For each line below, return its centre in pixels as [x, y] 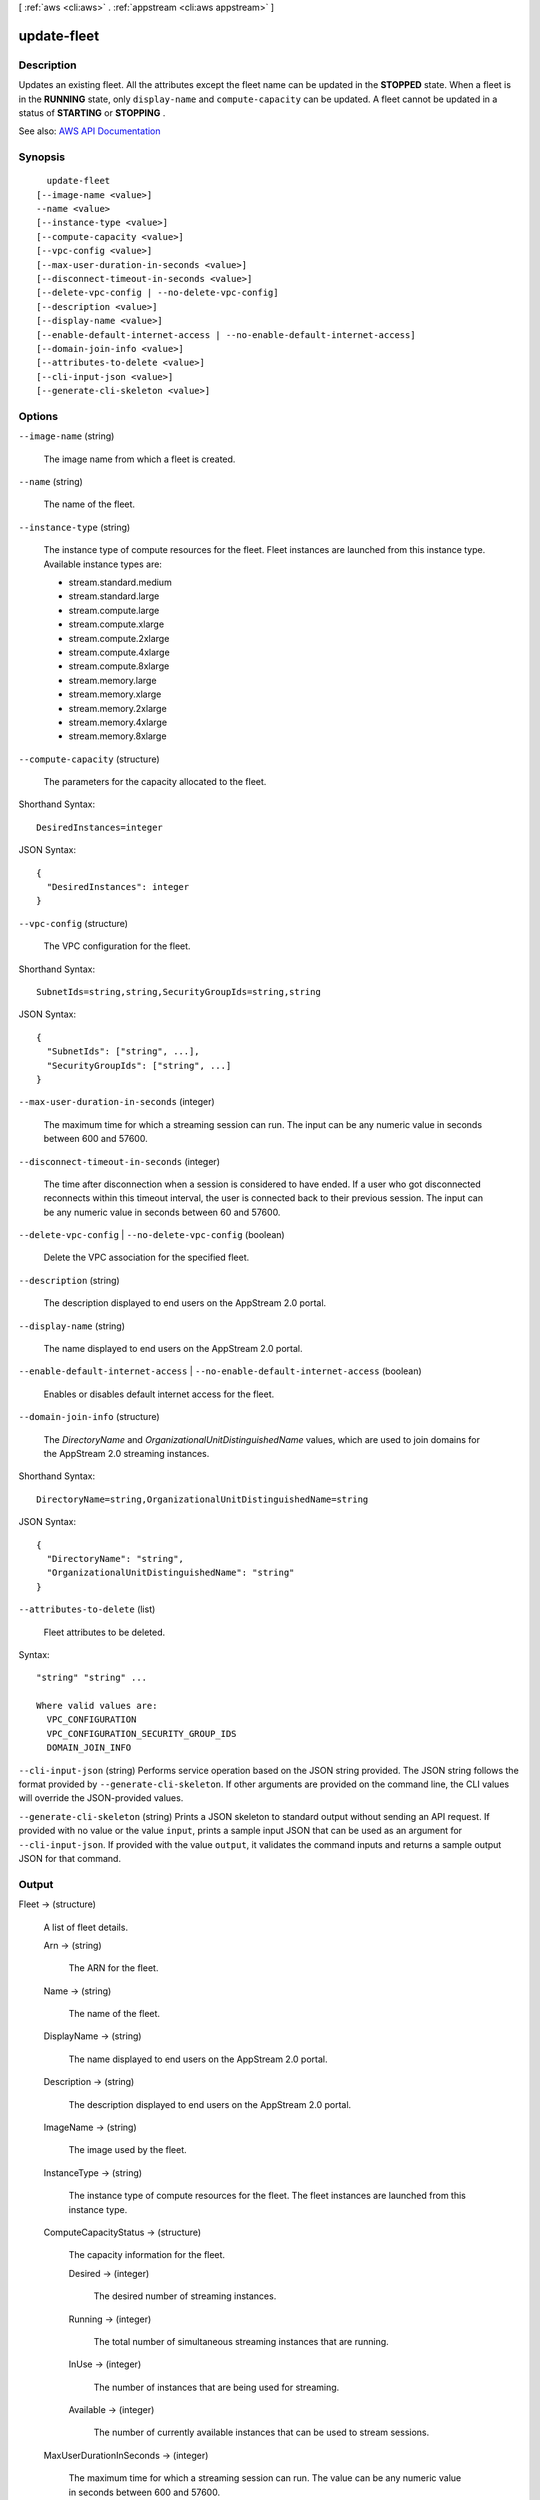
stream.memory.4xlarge [118, 722]
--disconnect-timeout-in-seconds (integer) [119, 1161]
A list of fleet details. [86, 1927]
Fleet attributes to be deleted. [104, 1632]
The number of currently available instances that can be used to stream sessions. [261, 2432]
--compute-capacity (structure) [89, 759]
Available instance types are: [102, 564]
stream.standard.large [114, 596]
